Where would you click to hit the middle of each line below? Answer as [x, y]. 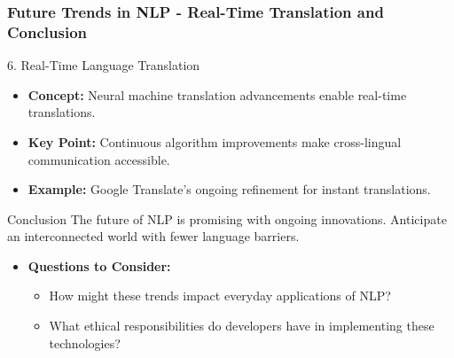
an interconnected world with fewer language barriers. [153, 236]
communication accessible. [99, 159]
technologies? [85, 342]
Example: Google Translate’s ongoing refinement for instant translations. [229, 189]
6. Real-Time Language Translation [104, 65]
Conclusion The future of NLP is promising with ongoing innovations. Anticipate [227, 218]
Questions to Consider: [99, 265]
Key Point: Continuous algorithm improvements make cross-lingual [215, 141]
